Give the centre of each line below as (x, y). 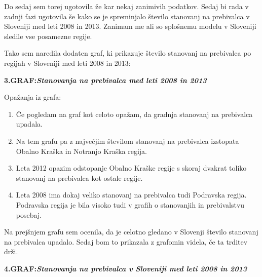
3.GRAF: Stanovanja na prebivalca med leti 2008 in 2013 (105, 80)
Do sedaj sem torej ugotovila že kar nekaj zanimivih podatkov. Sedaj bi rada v (126, 6)
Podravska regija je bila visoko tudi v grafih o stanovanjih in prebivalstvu (130, 204)
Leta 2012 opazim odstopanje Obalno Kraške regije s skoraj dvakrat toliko (131, 168)
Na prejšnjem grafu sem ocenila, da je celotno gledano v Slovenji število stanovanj (131, 232)
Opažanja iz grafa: (33, 97)
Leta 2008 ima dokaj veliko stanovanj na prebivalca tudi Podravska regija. (131, 195)
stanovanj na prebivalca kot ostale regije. (79, 177)
